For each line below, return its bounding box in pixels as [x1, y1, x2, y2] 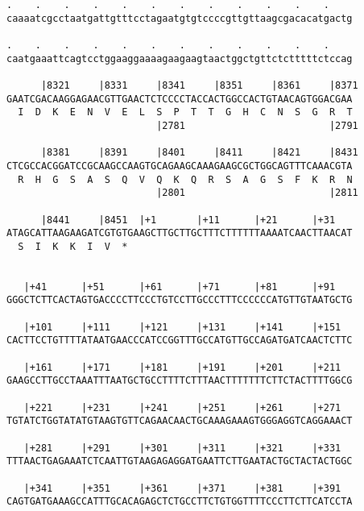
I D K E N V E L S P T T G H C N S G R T [18, 106, 353, 118]
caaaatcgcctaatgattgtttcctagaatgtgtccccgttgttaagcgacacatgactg [6, 12, 353, 24]
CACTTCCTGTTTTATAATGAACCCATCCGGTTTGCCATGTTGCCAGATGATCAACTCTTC [6, 334, 353, 347]
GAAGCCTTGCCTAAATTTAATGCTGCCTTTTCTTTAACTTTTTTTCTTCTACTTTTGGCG [6, 375, 353, 387]
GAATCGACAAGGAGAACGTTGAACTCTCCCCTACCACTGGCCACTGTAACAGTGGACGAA [6, 93, 353, 105]
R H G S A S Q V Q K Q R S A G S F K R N [18, 173, 353, 185]
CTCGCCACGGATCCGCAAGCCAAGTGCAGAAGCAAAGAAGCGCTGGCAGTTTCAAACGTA [6, 160, 353, 172]
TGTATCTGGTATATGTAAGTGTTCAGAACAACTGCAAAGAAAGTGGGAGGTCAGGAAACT [6, 415, 353, 427]
